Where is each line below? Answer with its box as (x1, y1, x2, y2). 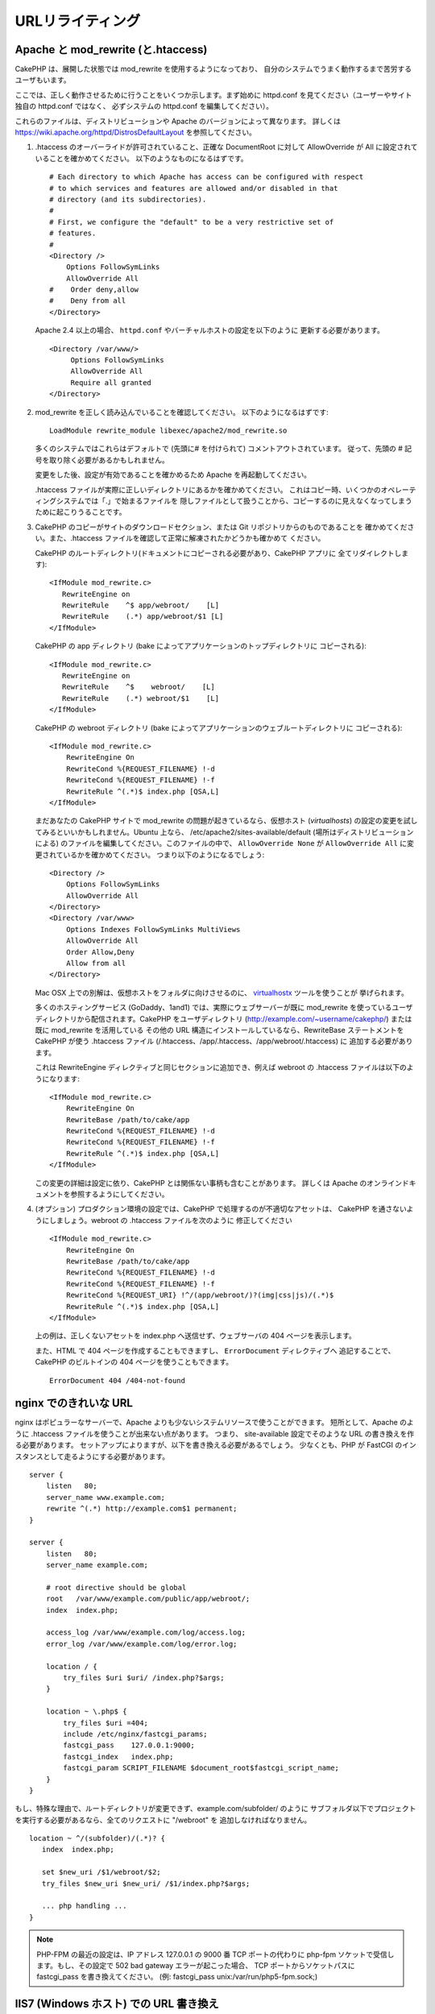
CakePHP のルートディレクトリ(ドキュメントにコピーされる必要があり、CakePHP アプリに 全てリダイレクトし (35, 548, 402, 557)
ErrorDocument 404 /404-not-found (49, 1376, 185, 1385)
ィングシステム (35, 495, 85, 505)
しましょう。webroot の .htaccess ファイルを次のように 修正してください (48, 1215, 293, 1225)
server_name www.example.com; (45, 1493, 165, 1502)
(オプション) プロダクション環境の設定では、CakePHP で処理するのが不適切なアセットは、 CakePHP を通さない (35, 1204, 407, 1214)
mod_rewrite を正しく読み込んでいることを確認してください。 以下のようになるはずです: (35, 407, 329, 416)
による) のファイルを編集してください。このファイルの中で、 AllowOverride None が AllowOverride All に (35, 839, 407, 848)
